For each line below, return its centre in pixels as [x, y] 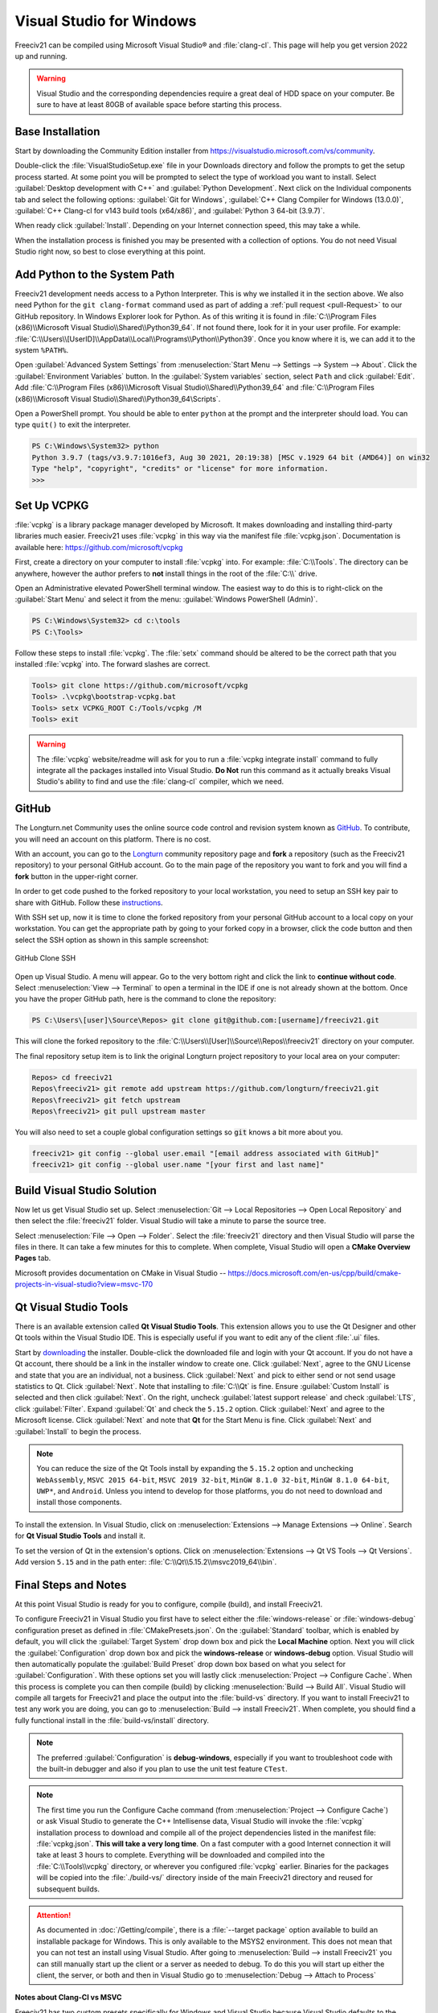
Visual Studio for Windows [106, 21]
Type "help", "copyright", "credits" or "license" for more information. [180, 469]
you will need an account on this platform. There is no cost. [113, 839]
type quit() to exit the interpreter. [73, 425]
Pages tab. [33, 1258]
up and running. [41, 56]
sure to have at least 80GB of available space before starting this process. [159, 105]
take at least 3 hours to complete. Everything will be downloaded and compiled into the [181, 1855]
